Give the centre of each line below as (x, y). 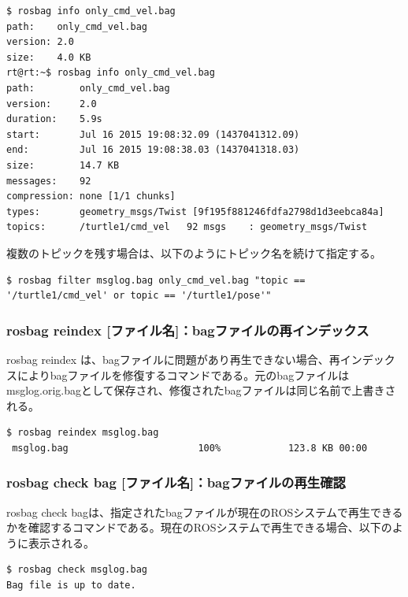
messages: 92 (49, 181)
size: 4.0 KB (49, 57)
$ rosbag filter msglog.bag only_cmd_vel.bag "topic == (156, 280)
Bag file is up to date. (71, 586)
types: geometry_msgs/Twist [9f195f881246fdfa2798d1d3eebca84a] (195, 211)
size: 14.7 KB (63, 165)
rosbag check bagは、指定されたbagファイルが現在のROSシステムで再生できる (205, 512)
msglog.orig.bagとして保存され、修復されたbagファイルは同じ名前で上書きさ (201, 390)
